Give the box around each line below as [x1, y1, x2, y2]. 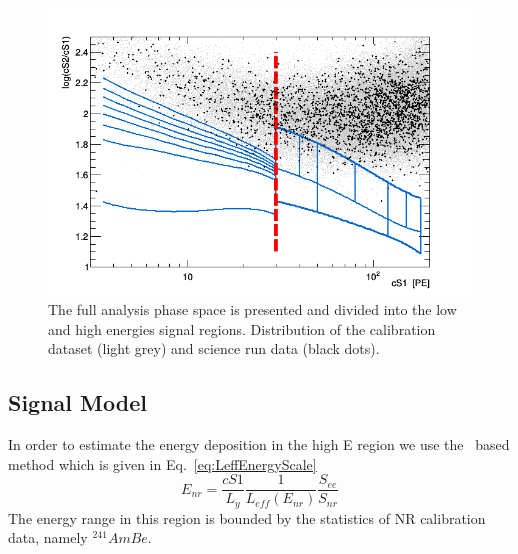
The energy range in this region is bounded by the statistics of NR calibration [8, 507, 486, 528]
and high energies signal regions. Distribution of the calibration [48, 318, 436, 339]
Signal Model [8, 387, 147, 418]
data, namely [8, 527, 88, 548]
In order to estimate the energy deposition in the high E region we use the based [8, 434, 510, 455]
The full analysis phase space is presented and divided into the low [48, 299, 457, 320]
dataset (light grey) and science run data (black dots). [48, 338, 380, 359]
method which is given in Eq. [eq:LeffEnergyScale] [8, 453, 317, 474]
